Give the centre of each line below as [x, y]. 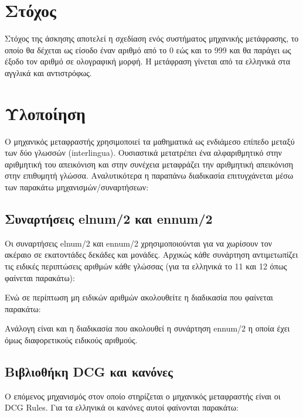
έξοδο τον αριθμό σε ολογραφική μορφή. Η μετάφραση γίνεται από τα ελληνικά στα [148, 61]
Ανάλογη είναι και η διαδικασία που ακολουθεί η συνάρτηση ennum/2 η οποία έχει [147, 328]
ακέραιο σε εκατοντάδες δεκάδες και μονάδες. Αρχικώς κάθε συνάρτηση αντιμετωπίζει [151, 254]
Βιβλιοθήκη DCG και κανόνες [89, 371]
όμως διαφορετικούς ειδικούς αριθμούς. [71, 339]
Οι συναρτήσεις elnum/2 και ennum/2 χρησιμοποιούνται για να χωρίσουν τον [139, 243]
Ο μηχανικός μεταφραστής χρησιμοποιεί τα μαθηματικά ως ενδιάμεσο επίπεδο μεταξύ [150, 141]
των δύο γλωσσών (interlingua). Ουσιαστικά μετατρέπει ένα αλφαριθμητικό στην [143, 153]
